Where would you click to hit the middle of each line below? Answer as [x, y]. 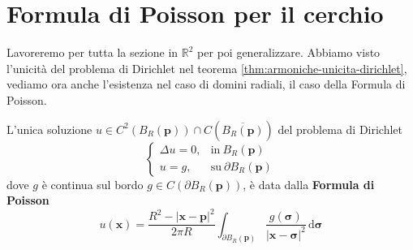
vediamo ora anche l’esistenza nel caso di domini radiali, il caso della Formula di [206, 84]
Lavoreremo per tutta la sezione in [92, 52]
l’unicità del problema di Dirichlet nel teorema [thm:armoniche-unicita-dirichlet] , [207, 68]
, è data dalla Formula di [309, 184]
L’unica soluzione [49, 129]
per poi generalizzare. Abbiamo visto [289, 52]
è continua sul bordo [92, 184]
